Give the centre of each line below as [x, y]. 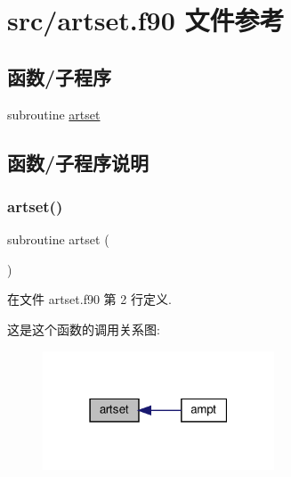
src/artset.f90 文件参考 [146, 20]
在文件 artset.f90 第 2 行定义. [89, 299]
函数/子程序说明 [78, 162]
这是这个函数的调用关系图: [84, 329]
